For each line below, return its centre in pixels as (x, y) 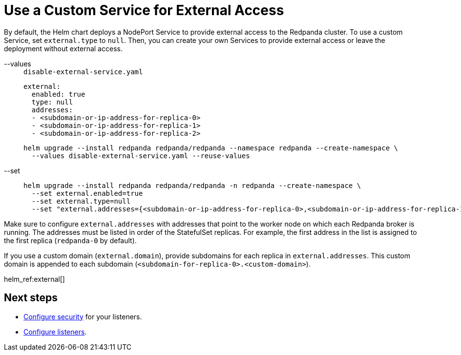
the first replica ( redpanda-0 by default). (70, 240)
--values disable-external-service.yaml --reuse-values (141, 156)
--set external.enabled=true (87, 193)
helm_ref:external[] (34, 279)
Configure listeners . (55, 332)
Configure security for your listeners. (83, 316)
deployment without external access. (63, 48)
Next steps (31, 298)
